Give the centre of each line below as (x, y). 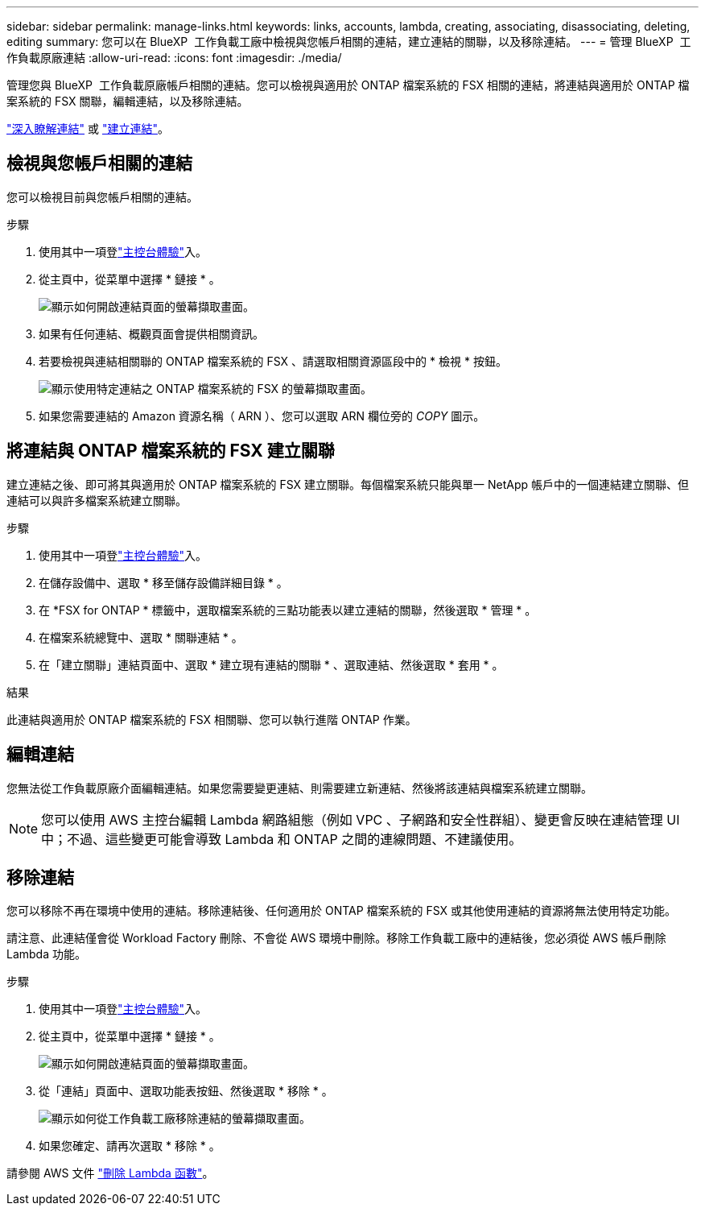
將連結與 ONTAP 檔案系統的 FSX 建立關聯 (171, 451)
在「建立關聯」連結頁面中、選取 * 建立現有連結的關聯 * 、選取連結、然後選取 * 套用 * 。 (271, 664)
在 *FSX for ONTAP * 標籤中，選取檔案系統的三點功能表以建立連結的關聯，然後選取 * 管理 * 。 (288, 610)
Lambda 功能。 (46, 954)
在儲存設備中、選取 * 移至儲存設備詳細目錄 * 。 (163, 582)
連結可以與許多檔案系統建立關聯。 (97, 500)
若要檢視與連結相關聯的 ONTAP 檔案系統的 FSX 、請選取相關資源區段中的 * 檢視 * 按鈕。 (273, 361)
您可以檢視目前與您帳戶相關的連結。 (102, 196)
